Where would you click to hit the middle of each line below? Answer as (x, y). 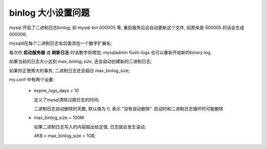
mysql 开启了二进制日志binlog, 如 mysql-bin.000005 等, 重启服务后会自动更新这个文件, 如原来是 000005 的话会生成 (127, 28)
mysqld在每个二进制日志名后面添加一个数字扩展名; (61, 43)
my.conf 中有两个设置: (32, 79)
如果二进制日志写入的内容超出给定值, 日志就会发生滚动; (90, 127)
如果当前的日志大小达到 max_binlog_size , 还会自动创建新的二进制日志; (80, 61)
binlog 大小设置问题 (49, 13)
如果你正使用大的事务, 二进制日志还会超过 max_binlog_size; (70, 70)
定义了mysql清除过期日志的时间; (67, 100)
